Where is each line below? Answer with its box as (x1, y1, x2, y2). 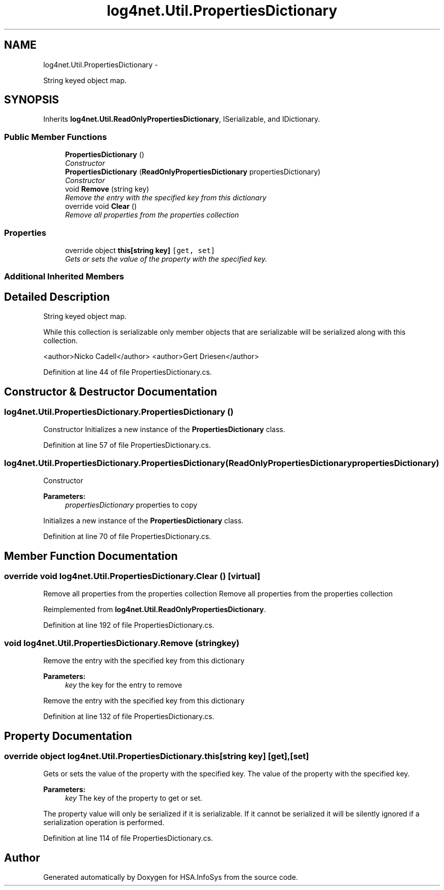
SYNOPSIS (4, 93, 59, 106)
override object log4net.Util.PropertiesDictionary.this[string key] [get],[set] (4, 751, 309, 761)
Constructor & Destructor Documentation (4, 385, 217, 398)
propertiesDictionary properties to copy (65, 501, 198, 510)
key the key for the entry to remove (65, 681, 182, 690)
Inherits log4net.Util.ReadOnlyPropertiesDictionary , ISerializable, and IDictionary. (43, 115, 320, 124)
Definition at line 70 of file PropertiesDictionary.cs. (43, 532, 211, 541)
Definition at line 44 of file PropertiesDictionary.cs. (43, 368, 212, 377)
